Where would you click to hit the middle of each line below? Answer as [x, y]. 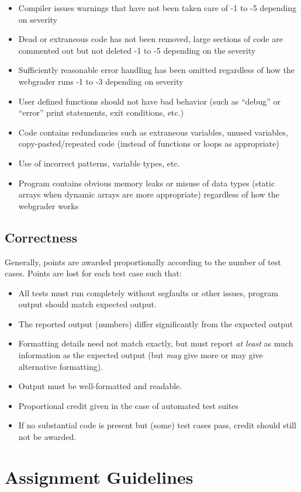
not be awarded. [47, 437]
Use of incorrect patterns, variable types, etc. [99, 163]
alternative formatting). [61, 366]
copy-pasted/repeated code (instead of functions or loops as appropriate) [149, 143]
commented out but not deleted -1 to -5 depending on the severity [137, 50]
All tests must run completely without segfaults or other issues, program [148, 292]
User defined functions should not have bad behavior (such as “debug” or [149, 101]
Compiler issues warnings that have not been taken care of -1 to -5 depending [158, 8]
